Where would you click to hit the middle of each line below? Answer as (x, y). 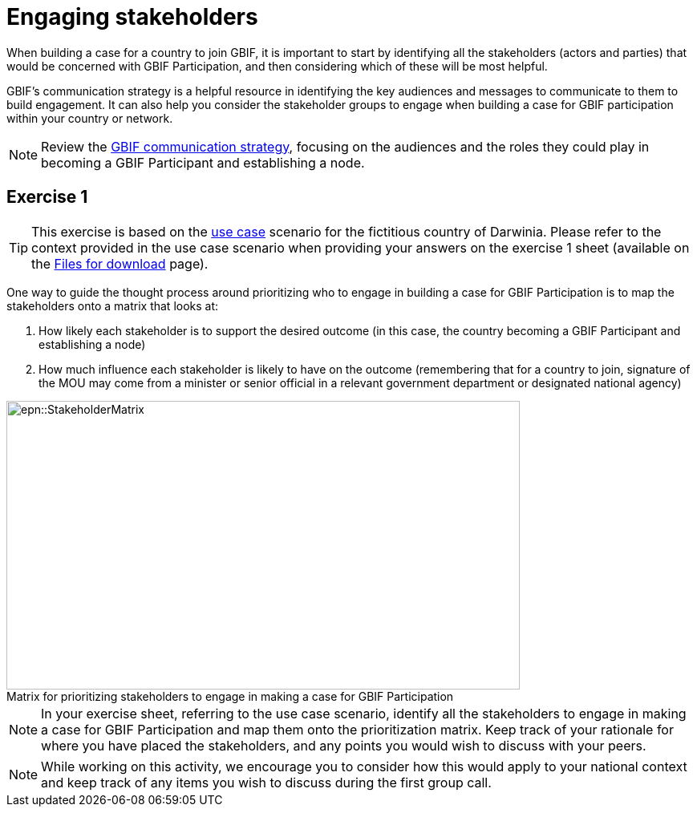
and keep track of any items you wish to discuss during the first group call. (266, 782)
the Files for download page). (120, 263)
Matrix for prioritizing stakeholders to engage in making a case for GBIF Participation (230, 696)
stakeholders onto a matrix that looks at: (113, 305)
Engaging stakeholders (132, 17)
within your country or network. (90, 118)
